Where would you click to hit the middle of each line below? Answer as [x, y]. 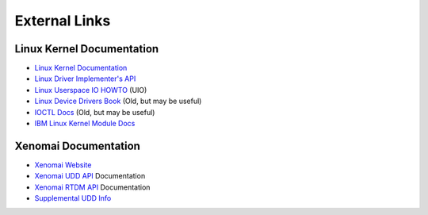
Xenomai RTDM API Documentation [92, 187]
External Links [63, 21]
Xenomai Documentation [77, 146]
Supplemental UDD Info [73, 198]
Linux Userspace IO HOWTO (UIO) [91, 90]
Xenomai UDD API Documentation [90, 176]
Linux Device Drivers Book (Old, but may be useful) [118, 101]
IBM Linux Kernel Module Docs [85, 124]
